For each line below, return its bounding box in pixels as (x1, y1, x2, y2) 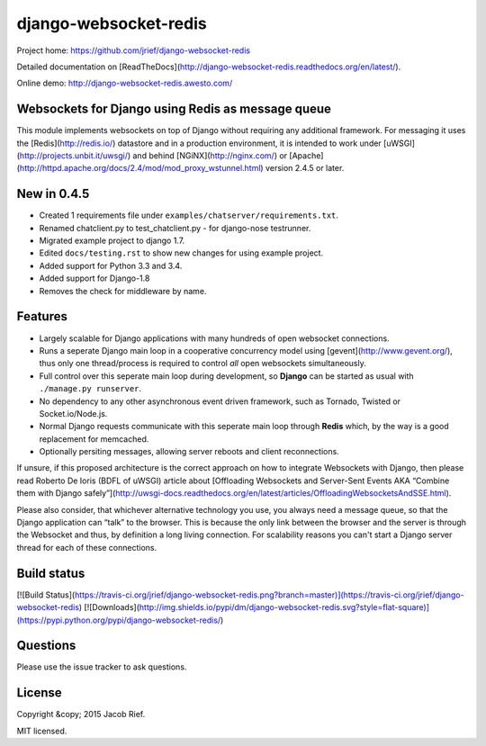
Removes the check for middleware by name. (39, 285, 207, 296)
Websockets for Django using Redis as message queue (16, 102, 332, 117)
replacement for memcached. (39, 433, 149, 445)
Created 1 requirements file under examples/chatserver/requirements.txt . (39, 210, 339, 220)
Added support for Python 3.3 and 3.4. (39, 260, 183, 271)
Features (16, 309, 67, 324)
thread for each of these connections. (16, 542, 157, 553)
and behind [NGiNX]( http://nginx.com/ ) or (131, 150, 288, 161)
